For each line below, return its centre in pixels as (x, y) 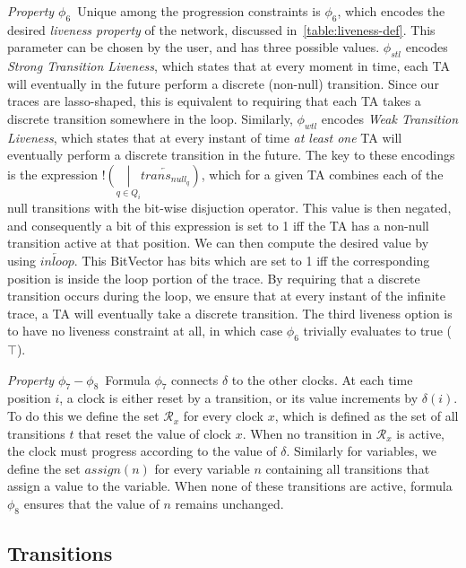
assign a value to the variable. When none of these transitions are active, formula (230, 486)
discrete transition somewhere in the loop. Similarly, (150, 118)
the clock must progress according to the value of (142, 451)
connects (195, 379)
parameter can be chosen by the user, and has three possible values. (194, 47)
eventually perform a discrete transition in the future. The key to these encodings (231, 155)
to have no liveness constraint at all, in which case (145, 331)
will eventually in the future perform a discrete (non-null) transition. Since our (223, 83)
